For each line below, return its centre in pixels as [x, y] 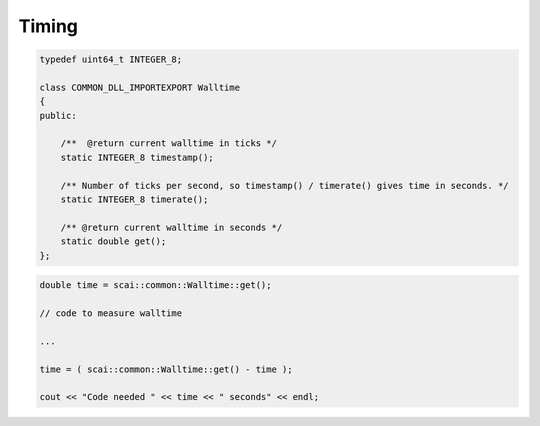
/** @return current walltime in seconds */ [171, 227]
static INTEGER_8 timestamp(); [137, 157]
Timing [48, 26]
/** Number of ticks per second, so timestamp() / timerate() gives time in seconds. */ [284, 185]
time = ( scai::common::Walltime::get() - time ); [166, 369]
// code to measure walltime [111, 313]
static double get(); [113, 241]
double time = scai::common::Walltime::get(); [155, 285]
